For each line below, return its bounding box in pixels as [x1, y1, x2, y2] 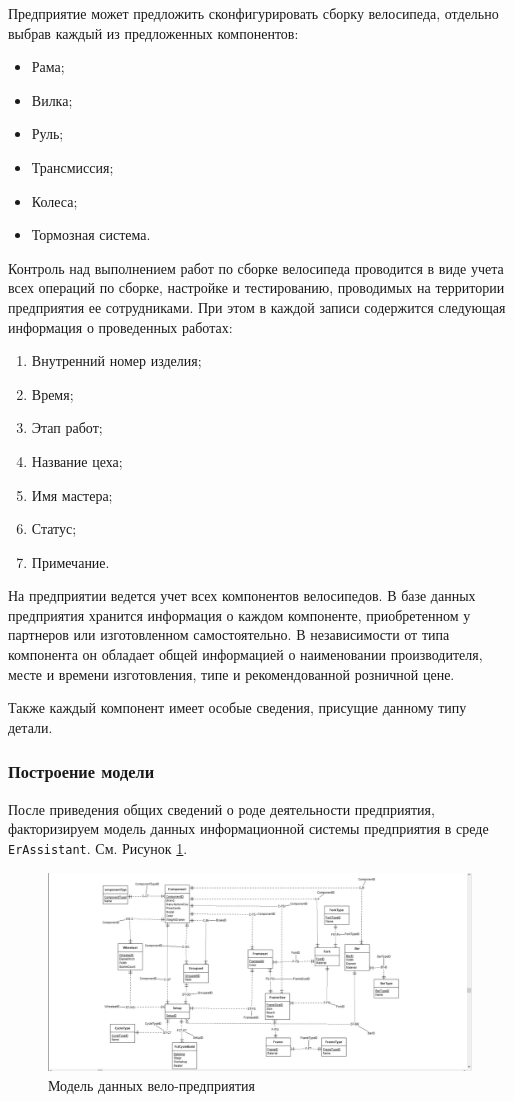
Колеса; [31, 190, 78, 211]
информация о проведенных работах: [8, 316, 233, 337]
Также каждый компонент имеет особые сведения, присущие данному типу [8, 697, 467, 718]
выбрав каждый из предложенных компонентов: [8, 22, 299, 43]
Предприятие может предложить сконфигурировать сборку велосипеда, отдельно [8, 3, 499, 23]
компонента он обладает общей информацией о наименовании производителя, [8, 644, 483, 665]
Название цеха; [31, 450, 123, 471]
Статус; [31, 518, 77, 539]
